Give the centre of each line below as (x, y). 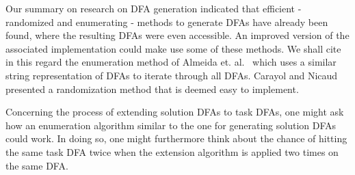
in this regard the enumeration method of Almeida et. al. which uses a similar (171, 62)
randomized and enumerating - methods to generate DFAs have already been (167, 22)
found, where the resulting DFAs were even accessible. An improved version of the (177, 35)
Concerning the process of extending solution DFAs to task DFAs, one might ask (175, 112)
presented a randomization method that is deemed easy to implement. (152, 89)
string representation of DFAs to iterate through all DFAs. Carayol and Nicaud (172, 75)
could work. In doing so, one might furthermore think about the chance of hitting (176, 138)
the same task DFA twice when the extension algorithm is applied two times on (172, 151)
